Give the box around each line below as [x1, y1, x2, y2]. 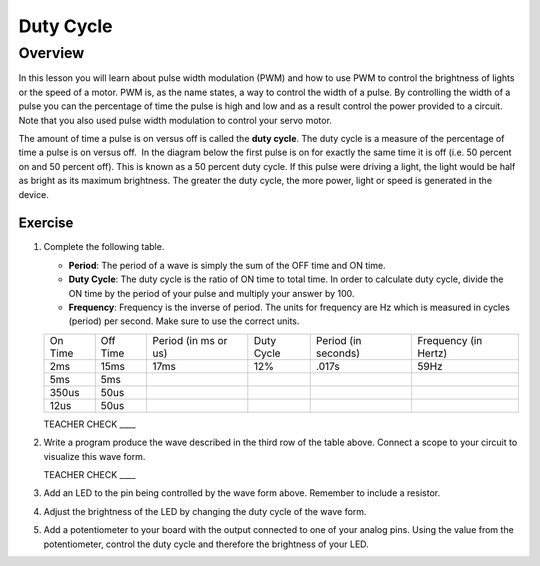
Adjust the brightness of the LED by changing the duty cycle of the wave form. [43, 505, 367, 517]
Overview [18, 44, 85, 62]
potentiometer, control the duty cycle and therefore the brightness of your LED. [43, 538, 369, 550]
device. [18, 188, 49, 200]
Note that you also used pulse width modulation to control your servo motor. [18, 114, 332, 126]
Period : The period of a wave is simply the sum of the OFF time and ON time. [68, 259, 386, 271]
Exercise [18, 215, 74, 232]
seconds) [315, 346, 360, 360]
